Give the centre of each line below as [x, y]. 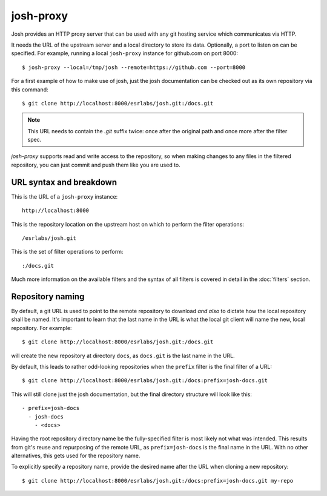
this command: [30, 89]
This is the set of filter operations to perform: [67, 252]
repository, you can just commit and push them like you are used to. [96, 165]
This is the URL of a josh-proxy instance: [64, 196]
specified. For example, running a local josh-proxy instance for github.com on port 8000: [125, 53]
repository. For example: [41, 328]
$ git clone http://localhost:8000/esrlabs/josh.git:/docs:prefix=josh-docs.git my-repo [158, 481]
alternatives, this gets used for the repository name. [76, 456]
